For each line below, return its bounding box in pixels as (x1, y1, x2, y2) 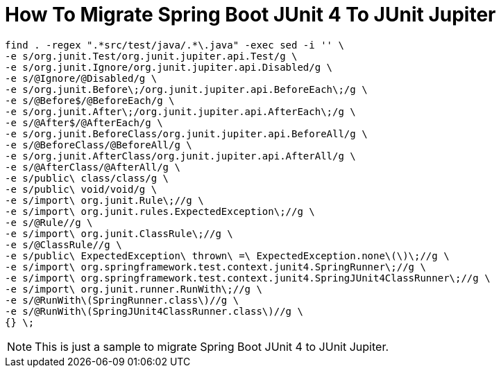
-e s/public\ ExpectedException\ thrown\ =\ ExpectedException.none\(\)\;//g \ (5, 250, 450, 261)
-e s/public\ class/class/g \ (5, 172, 169, 184)
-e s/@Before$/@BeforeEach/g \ (5, 94, 175, 106)
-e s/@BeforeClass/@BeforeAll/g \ (5, 139, 192, 150)
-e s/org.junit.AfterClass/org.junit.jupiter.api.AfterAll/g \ (5, 150, 356, 162)
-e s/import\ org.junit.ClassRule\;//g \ (5, 227, 233, 239)
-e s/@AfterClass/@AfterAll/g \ (5, 161, 180, 173)
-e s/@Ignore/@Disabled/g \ (5, 72, 158, 84)
